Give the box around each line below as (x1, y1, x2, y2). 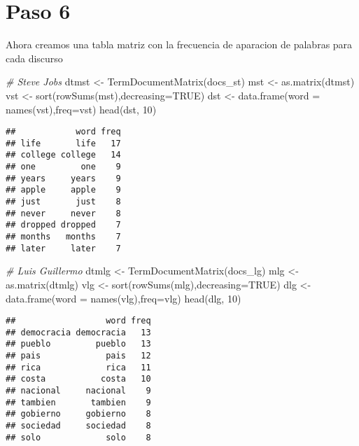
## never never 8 (6, 208, 121, 218)
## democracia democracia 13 (6, 327, 151, 337)
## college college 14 (6, 150, 121, 160)
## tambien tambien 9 (6, 397, 151, 407)
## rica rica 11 (6, 362, 151, 372)
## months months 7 (6, 232, 121, 242)
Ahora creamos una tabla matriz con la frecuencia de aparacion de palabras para (6, 37, 353, 52)
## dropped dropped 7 (6, 220, 121, 230)
